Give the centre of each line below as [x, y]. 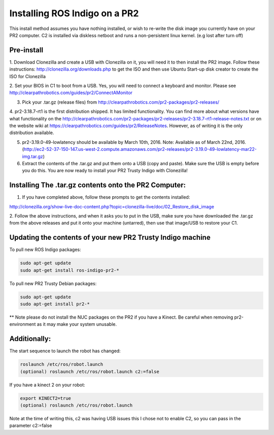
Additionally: [30, 339]
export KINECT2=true [45, 398]
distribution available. [32, 133]
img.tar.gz [32, 156]
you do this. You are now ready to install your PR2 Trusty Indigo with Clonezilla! [105, 171]
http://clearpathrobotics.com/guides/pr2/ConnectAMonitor [71, 93]
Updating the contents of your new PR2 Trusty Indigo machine [110, 238]
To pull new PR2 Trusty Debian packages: [53, 283]
